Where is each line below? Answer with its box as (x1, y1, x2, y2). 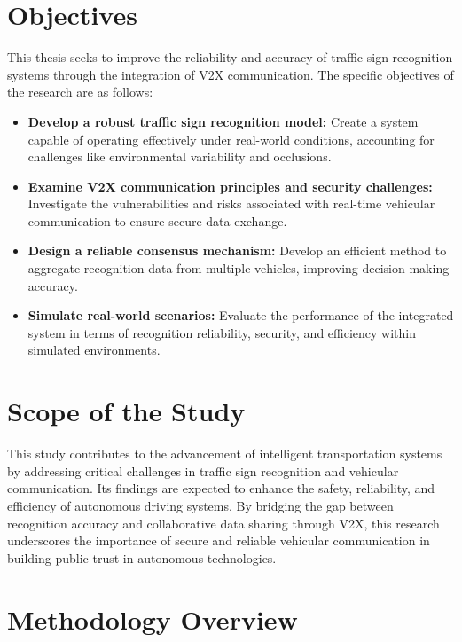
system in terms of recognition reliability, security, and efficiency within (27, 323, 416, 341)
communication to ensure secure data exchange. (27, 211, 287, 230)
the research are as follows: (7, 82, 153, 101)
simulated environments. (27, 341, 161, 359)
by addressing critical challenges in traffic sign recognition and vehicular (7, 461, 399, 480)
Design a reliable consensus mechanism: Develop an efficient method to (27, 241, 447, 260)
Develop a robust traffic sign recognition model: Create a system (27, 112, 419, 130)
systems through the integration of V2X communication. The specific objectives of (7, 65, 454, 83)
